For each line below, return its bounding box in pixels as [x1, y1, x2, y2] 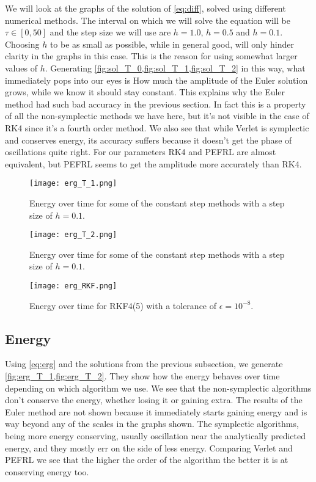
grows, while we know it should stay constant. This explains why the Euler [5, 86, 285, 98]
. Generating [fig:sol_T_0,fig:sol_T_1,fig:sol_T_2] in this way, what [45, 61, 306, 74]
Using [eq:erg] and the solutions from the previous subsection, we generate [5, 357, 283, 370]
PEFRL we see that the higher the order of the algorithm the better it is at [5, 453, 288, 466]
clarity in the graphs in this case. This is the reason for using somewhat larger [5, 49, 298, 62]
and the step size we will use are [50, 26, 171, 38]
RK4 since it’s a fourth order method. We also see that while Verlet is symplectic [5, 121, 309, 134]
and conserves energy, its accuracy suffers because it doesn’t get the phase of [5, 133, 292, 146]
